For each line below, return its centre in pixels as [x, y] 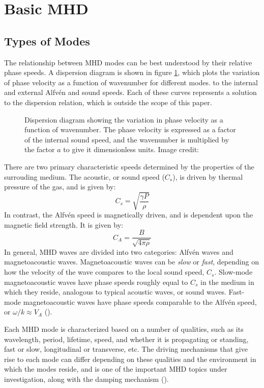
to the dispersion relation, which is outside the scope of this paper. [108, 102]
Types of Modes [47, 41]
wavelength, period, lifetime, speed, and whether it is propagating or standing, [126, 339]
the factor [40, 149]
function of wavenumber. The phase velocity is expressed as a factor [130, 129]
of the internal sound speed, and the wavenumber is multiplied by [127, 139]
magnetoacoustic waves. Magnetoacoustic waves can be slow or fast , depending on [131, 262]
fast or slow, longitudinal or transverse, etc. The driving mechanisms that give [126, 349]
